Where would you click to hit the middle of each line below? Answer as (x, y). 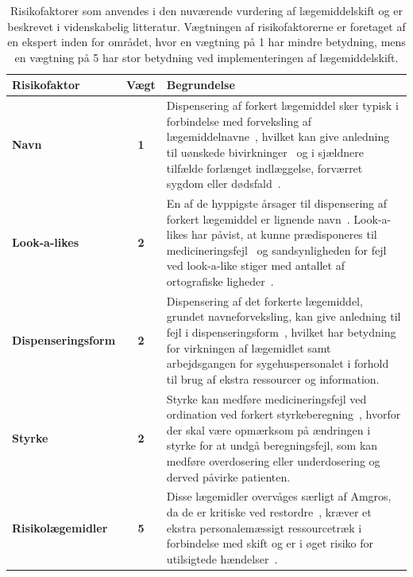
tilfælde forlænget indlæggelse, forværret (264, 168)
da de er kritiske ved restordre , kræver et (269, 512)
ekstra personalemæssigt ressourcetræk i (264, 527)
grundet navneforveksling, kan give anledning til (284, 316)
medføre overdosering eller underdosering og (273, 461)
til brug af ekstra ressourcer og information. (273, 378)
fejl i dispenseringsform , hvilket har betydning (281, 332)
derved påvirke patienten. (228, 476)
